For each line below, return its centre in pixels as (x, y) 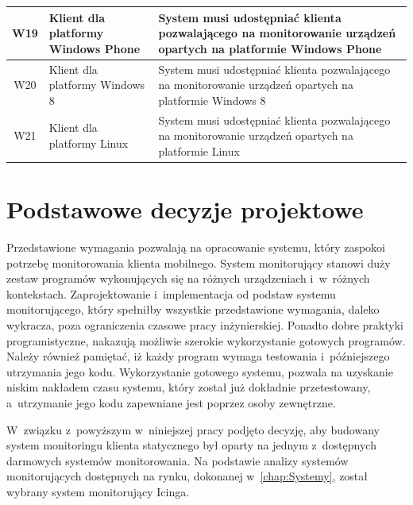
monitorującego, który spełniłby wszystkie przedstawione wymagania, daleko (193, 309)
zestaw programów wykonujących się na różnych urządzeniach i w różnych (188, 278)
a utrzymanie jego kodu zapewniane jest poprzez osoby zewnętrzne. (171, 402)
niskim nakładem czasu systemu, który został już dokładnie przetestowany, (189, 387)
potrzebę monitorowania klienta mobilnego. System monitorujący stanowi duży (199, 262)
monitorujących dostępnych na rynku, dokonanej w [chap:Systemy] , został (187, 476)
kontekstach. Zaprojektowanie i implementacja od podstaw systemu (171, 293)
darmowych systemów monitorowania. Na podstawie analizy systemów (178, 460)
